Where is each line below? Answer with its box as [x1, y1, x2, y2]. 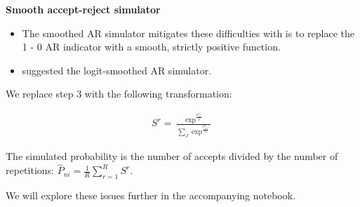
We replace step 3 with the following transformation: [6, 86, 232, 101]
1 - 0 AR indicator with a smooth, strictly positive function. [22, 39, 281, 54]
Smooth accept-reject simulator [6, 2, 161, 16]
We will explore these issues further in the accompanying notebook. [6, 187, 296, 202]
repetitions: [6, 163, 54, 178]
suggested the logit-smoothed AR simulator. [22, 62, 212, 77]
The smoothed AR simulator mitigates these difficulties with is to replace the [22, 25, 354, 40]
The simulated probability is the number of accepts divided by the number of [6, 149, 338, 163]
